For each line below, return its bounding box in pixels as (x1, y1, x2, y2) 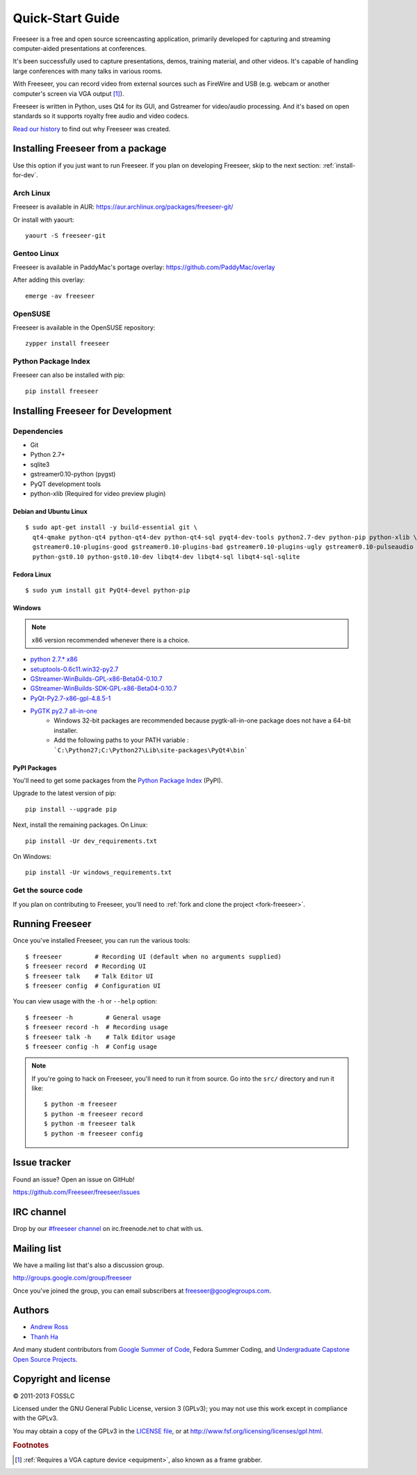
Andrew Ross (30, 1323, 69, 1331)
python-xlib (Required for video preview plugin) (30, 489, 166, 497)
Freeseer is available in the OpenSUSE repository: (13, 323, 156, 332)
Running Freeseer (13, 918, 92, 930)
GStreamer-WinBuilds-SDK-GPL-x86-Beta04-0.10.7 (30, 684, 177, 693)
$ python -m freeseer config (44, 1129, 143, 1137)
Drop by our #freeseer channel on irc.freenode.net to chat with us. (13, 1224, 204, 1232)
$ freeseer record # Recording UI (25, 962, 147, 970)
